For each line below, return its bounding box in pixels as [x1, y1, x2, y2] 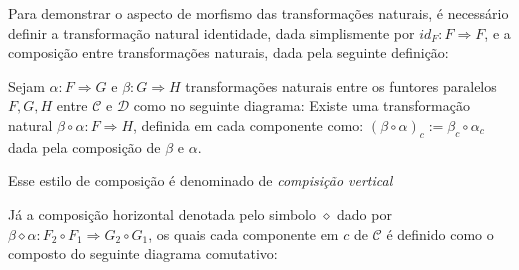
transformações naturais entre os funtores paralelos [185, 75, 497, 96]
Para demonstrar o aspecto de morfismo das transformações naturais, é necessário [8, 3, 509, 23]
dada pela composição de [8, 136, 161, 157]
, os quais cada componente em [148, 223, 339, 244]
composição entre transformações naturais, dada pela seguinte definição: [8, 42, 449, 63]
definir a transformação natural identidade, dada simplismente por [8, 22, 415, 43]
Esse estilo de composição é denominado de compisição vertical [8, 170, 393, 191]
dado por [336, 203, 392, 224]
